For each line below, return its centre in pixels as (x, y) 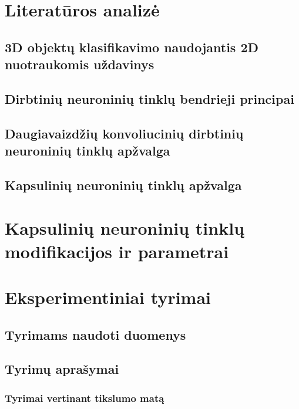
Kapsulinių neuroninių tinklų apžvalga (123, 185)
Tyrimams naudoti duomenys (95, 334)
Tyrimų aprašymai (62, 369)
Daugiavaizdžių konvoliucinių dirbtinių (124, 133)
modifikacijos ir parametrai (117, 251)
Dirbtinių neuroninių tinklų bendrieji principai (149, 98)
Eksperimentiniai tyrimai (108, 297)
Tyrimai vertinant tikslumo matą (85, 398)
